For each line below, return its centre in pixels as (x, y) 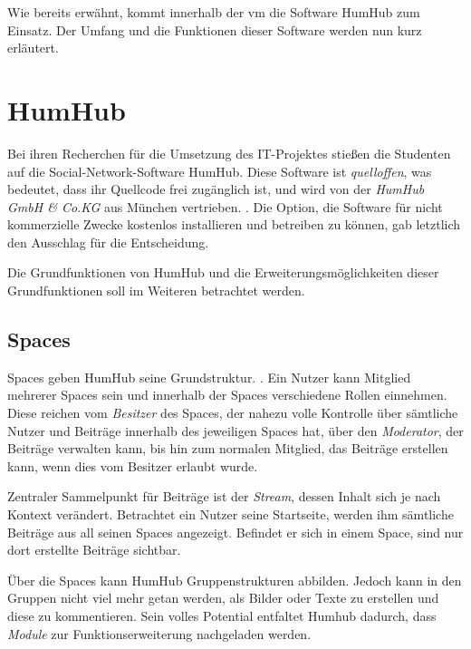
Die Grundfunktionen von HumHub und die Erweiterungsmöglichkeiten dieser (223, 272)
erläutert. (33, 48)
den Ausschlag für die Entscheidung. (108, 242)
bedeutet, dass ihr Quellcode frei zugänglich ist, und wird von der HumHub (216, 189)
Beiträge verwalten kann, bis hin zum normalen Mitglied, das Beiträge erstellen (228, 448)
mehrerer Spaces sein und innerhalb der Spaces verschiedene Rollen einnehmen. (227, 395)
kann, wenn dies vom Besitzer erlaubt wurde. (133, 465)
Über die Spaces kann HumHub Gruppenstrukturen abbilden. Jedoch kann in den (235, 580)
